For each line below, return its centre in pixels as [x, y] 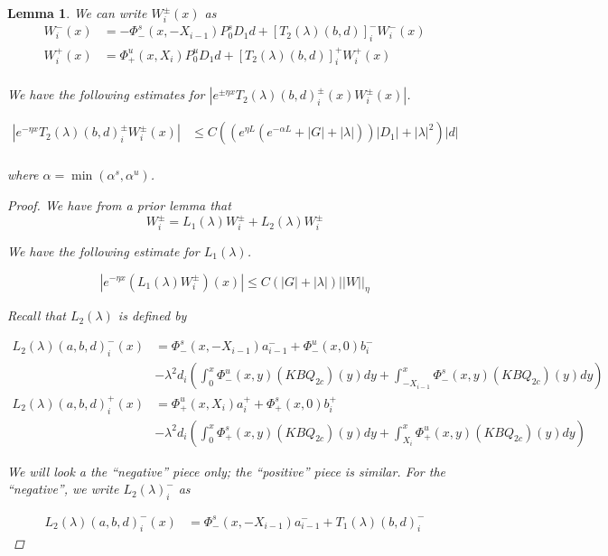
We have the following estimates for [106, 94]
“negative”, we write [63, 489]
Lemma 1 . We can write [77, 13]
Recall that [37, 315]
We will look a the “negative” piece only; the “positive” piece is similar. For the [227, 471]
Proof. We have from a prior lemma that [119, 205]
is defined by [152, 315]
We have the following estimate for [103, 250]
